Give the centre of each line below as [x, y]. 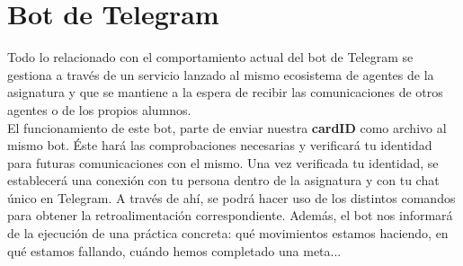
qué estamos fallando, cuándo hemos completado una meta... [174, 250]
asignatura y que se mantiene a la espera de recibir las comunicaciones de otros [225, 92]
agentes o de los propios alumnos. [99, 109]
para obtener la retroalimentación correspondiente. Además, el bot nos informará [230, 215]
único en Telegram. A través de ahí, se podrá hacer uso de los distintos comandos [231, 197]
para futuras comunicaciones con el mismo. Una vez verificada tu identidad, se [223, 162]
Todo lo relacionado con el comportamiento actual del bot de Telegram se [210, 57]
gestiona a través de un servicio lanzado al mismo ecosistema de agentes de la [221, 74]
